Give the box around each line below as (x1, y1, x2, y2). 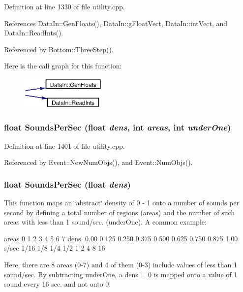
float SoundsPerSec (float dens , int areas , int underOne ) (4, 121, 231, 133)
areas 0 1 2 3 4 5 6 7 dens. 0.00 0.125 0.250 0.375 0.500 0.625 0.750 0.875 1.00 (4, 233, 238, 243)
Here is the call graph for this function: (4, 61, 122, 71)
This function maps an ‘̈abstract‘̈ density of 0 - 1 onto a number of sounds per (4, 197, 240, 208)
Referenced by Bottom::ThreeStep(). (4, 44, 114, 54)
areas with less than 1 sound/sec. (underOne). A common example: (4, 217, 207, 227)
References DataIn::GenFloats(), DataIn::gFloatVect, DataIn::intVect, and (4, 18, 228, 28)
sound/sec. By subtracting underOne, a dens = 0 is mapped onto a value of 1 (4, 269, 238, 279)
